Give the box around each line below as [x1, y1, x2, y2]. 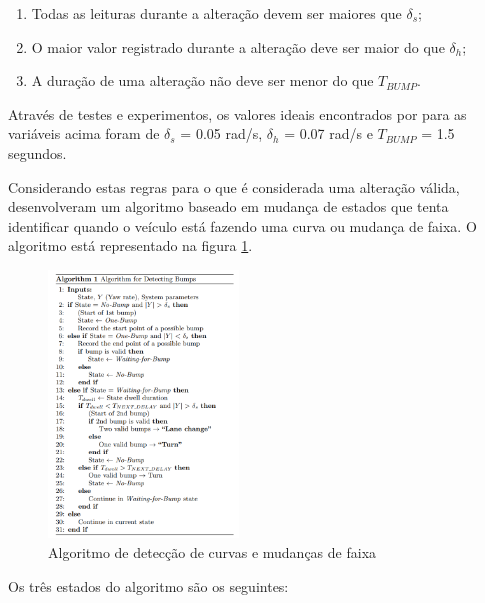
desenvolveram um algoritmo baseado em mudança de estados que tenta [8, 196, 449, 217]
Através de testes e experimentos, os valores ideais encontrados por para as [8, 103, 467, 124]
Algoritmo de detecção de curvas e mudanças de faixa [48, 541, 377, 562]
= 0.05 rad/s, [180, 123, 263, 144]
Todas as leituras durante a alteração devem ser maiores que [31, 3, 402, 23]
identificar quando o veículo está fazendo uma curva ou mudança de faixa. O [8, 215, 477, 236]
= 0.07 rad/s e [284, 123, 373, 144]
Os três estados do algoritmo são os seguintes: [8, 575, 289, 596]
